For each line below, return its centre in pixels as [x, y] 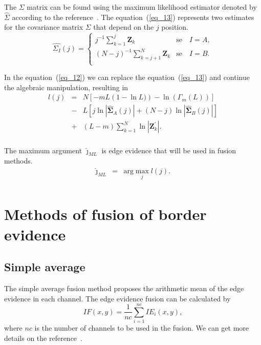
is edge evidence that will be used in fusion [169, 150]
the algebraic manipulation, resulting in [66, 87]
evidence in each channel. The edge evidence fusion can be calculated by [117, 298]
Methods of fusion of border [105, 214]
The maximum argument [43, 150]
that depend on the [124, 27]
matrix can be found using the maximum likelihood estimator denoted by [142, 7]
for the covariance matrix [44, 27]
